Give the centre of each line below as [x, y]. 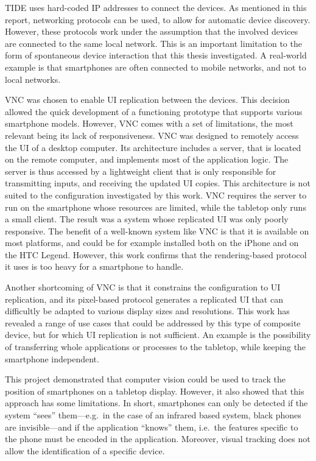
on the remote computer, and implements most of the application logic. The [147, 159]
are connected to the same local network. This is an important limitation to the [153, 43]
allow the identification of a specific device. [85, 450]
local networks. [33, 79]
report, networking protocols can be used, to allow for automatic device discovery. [158, 19]
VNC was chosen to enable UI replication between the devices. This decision [147, 100]
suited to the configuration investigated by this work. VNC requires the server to [156, 195]
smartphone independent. [52, 358]
